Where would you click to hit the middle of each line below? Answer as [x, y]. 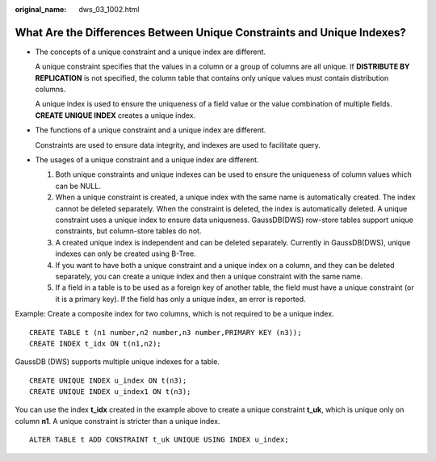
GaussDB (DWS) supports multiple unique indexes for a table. [117, 362]
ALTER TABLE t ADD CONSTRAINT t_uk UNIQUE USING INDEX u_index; [159, 440]
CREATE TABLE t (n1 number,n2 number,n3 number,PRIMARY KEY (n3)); [166, 332]
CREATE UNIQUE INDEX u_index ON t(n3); [108, 380]
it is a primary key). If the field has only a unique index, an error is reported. [180, 299]
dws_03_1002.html [109, 9]
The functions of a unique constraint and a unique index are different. [151, 130]
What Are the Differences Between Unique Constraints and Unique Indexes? [211, 32]
